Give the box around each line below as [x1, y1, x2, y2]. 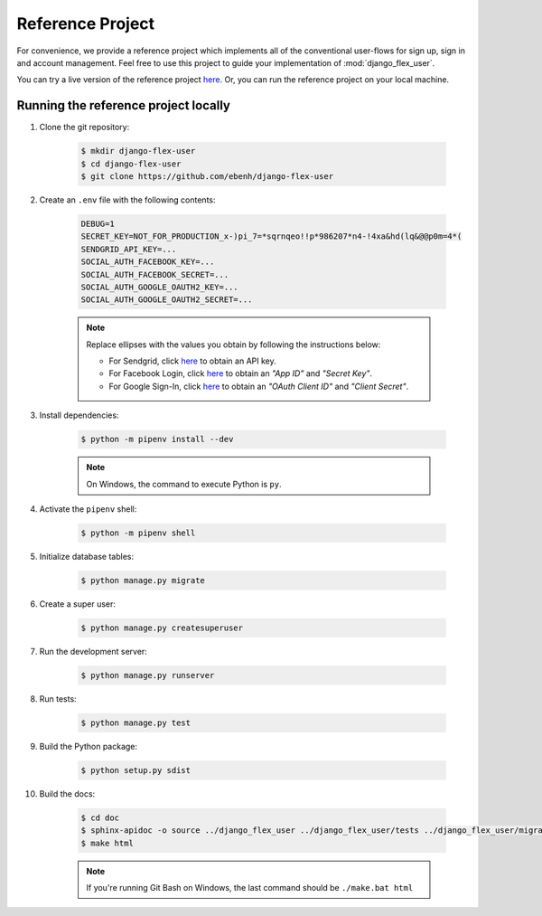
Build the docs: [39, 788, 96, 799]
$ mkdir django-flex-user [80, 146, 196, 156]
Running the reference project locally [16, 98, 230, 113]
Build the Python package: [39, 741, 138, 751]
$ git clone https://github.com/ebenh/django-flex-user [80, 172, 334, 181]
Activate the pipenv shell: [39, 504, 137, 515]
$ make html [80, 837, 135, 848]
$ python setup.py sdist [80, 765, 192, 775]
